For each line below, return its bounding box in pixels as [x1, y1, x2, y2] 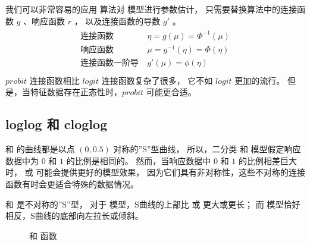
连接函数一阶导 [80, 58, 139, 67]
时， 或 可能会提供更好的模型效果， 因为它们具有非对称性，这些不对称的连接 [5, 166, 305, 178]
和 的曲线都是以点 [5, 143, 75, 155]
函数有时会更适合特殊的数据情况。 [5, 178, 139, 190]
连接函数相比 [29, 74, 80, 86]
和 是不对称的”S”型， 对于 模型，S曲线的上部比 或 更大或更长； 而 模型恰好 [5, 197, 300, 210]
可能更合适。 [146, 86, 196, 98]
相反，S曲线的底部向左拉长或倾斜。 [5, 209, 143, 222]
